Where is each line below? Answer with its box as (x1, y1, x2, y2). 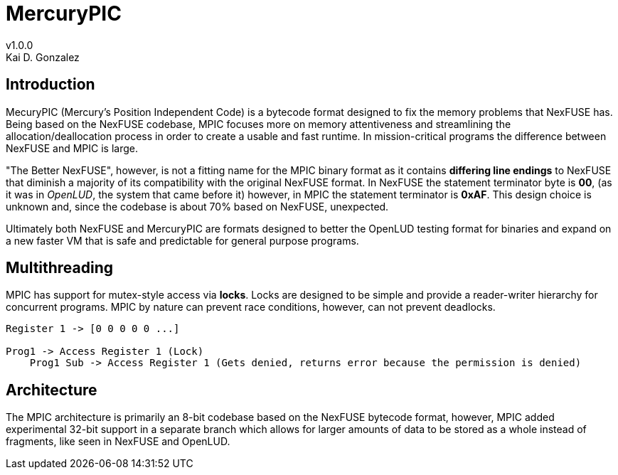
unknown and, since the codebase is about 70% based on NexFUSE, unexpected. (6, 200, 389, 213)
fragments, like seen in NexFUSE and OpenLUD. (6, 435, 230, 448)
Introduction (6, 75, 95, 94)
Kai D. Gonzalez (6, 50, 80, 63)
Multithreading (6, 259, 114, 277)
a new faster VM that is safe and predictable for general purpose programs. (6, 234, 359, 247)
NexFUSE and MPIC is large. (6, 142, 138, 154)
